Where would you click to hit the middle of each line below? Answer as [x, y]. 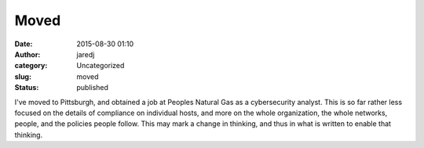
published [93, 88]
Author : [27, 54]
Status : [27, 88]
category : [31, 66]
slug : [23, 76]
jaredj [86, 54]
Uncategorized [101, 66]
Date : [24, 44]
